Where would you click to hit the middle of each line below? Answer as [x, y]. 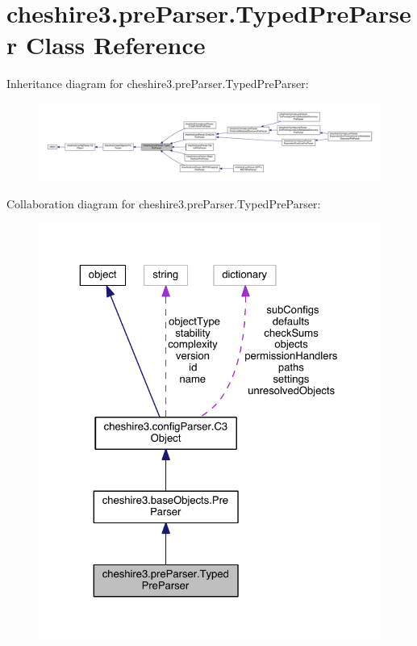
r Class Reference [106, 45]
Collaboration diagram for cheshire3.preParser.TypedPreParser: [164, 203]
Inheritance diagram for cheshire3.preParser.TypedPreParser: [158, 84]
